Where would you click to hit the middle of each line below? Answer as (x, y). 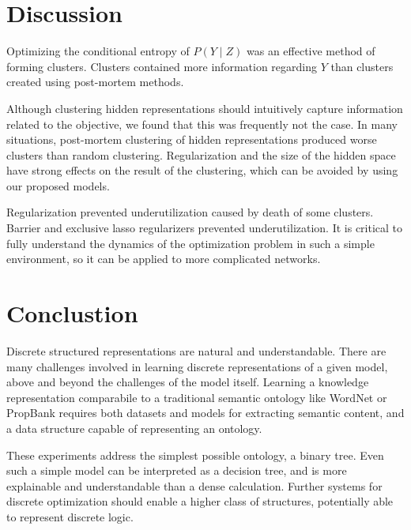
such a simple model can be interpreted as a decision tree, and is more (177, 470)
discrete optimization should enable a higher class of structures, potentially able (200, 501)
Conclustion (72, 313)
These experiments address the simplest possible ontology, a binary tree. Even (195, 455)
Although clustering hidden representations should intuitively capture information (205, 108)
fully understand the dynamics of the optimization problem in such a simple (190, 243)
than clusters (362, 66)
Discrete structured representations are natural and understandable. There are (196, 350)
